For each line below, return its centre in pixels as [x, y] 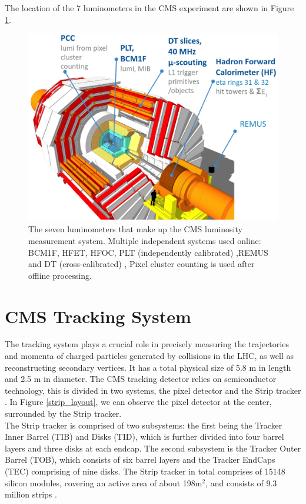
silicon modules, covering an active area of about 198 [100, 482]
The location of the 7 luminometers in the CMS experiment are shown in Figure [149, 8]
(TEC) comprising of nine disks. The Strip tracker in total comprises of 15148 [145, 471]
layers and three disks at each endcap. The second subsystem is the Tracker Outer [153, 448]
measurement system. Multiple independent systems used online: [145, 240]
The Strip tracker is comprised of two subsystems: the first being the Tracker [144, 425]
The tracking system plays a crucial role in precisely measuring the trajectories [147, 344]
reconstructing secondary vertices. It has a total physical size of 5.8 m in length [148, 367]
